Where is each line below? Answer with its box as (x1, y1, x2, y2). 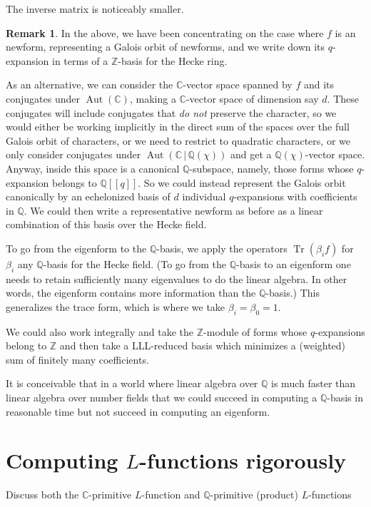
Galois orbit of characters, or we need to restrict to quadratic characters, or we (6, 133, 350, 148)
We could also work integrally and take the (6, 324, 194, 339)
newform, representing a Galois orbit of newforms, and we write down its (6, 39, 325, 54)
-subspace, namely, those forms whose (189, 160, 354, 175)
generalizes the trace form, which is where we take (6, 299, 225, 314)
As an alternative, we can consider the (6, 77, 173, 92)
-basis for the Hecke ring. (118, 53, 228, 68)
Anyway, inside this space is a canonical (6, 160, 180, 175)
